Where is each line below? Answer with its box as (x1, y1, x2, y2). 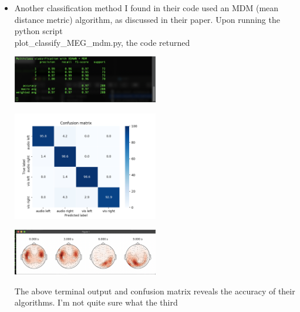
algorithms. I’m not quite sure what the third (14, 296, 178, 308)
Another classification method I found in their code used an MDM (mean (14, 2, 279, 14)
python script (14, 25, 63, 37)
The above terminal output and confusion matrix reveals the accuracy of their (14, 284, 295, 297)
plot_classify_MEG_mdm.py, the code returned (14, 36, 190, 48)
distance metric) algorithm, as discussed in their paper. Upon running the (14, 13, 280, 25)
